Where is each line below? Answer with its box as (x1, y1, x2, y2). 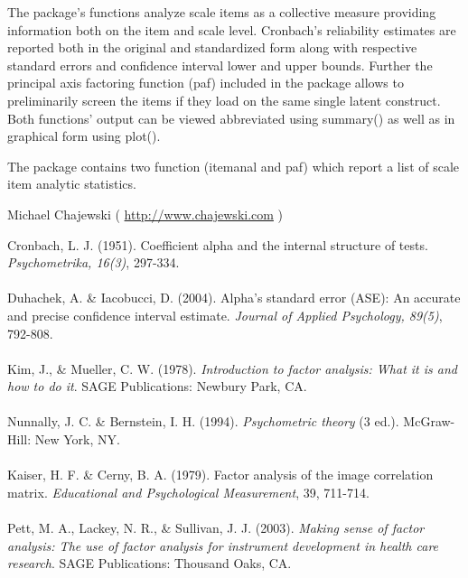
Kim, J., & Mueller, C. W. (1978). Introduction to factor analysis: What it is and (7, 359, 457, 378)
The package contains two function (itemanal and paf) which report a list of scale (7, 156, 460, 175)
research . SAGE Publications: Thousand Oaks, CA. (7, 554, 292, 573)
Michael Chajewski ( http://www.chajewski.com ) (7, 204, 284, 223)
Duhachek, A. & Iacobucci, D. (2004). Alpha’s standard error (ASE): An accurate (7, 288, 461, 307)
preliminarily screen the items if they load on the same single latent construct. (7, 90, 441, 109)
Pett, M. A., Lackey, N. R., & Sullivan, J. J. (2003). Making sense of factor (7, 518, 425, 537)
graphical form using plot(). (7, 126, 161, 145)
